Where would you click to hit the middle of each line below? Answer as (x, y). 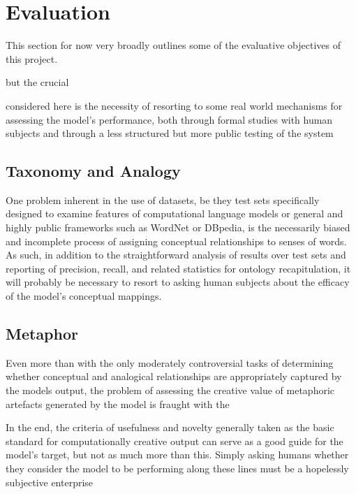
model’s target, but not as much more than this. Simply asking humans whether (177, 455)
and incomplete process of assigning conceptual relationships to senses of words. (176, 241)
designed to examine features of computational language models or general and (175, 213)
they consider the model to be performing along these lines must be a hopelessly (177, 468)
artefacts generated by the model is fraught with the (118, 404)
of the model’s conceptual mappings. (84, 296)
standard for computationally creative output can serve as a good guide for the (175, 441)
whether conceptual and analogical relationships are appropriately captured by (174, 376)
